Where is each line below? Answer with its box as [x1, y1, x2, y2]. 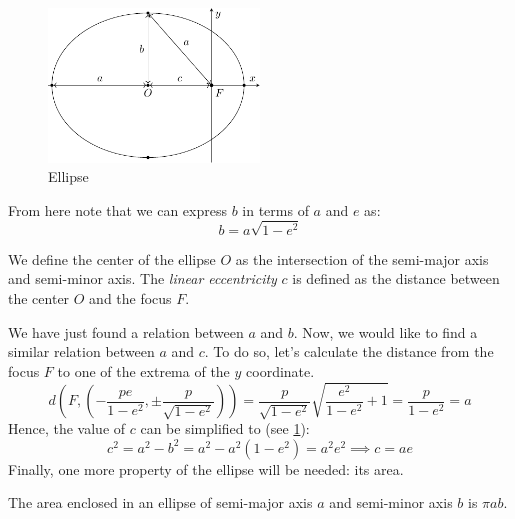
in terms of [242, 199, 309, 220]
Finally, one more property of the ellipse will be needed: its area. [8, 458, 404, 479]
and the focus [89, 288, 172, 309]
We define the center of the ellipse [8, 248, 216, 269]
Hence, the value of [8, 418, 126, 439]
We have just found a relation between [8, 321, 244, 342]
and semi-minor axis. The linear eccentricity [8, 268, 277, 289]
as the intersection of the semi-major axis [235, 248, 489, 269]
